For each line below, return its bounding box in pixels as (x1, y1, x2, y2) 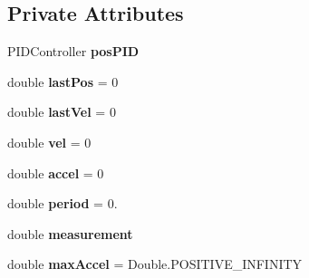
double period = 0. (7, 194, 118, 213)
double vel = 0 (7, 132, 92, 151)
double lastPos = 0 (7, 72, 119, 91)
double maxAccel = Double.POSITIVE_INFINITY (7, 254, 303, 273)
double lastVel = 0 (7, 102, 116, 121)
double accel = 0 (7, 163, 104, 182)
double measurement (7, 224, 133, 243)
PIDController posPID (7, 42, 140, 61)
